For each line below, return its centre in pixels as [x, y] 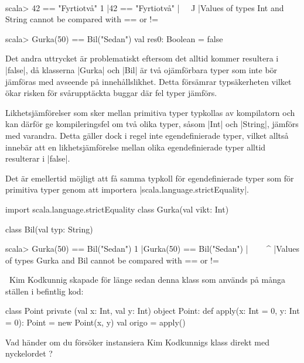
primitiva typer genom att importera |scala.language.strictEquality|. [127, 189]
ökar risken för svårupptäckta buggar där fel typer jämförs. [111, 93]
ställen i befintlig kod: [45, 291]
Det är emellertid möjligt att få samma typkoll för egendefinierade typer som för [150, 178]
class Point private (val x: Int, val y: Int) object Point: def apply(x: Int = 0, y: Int [153, 311]
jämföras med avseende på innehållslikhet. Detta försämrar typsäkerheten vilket [148, 81]
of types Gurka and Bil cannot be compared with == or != [112, 260]
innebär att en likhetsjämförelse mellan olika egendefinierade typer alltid [136, 147]
